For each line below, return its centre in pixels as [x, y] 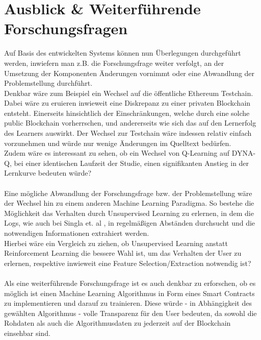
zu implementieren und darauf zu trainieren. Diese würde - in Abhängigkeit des [128, 303]
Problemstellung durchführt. [48, 83]
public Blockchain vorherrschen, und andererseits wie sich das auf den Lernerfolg [130, 123]
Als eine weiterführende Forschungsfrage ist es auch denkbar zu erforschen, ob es [130, 283]
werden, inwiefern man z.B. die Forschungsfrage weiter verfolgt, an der [114, 63]
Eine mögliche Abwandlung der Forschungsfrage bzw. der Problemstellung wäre [128, 193]
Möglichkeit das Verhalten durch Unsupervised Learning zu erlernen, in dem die [129, 213]
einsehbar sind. [27, 333]
